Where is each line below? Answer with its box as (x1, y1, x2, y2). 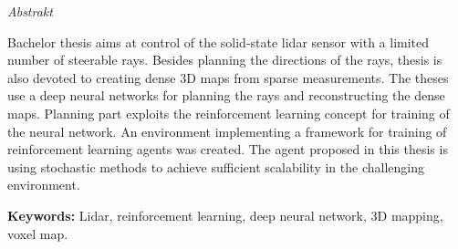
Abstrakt (7, 2, 53, 20)
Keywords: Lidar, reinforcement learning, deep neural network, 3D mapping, (7, 205, 443, 224)
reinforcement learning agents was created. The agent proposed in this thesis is (7, 140, 448, 159)
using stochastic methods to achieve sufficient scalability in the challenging (7, 157, 424, 176)
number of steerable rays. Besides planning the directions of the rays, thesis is (7, 50, 442, 69)
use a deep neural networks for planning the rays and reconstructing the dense (7, 86, 445, 105)
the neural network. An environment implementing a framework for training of (7, 121, 447, 140)
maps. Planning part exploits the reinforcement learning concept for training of (7, 103, 450, 122)
